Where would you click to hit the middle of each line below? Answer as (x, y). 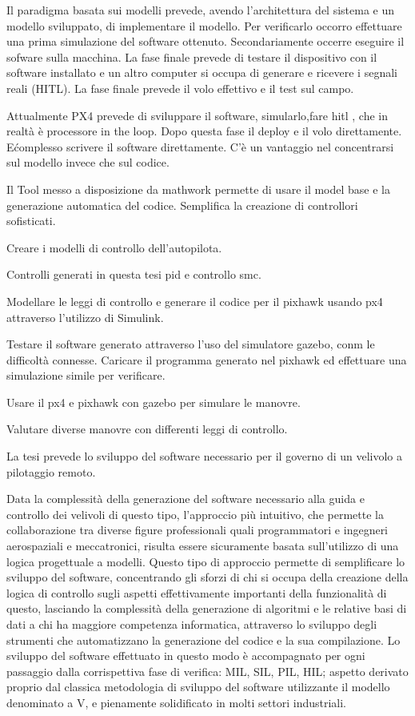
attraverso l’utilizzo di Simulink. (85, 317)
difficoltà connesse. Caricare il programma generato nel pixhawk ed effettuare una (207, 359)
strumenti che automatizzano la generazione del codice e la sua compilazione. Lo (204, 640)
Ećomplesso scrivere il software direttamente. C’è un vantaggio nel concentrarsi (200, 146)
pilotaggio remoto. (51, 471)
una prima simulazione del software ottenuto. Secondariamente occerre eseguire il (206, 41)
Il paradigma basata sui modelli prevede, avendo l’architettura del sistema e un (201, 10)
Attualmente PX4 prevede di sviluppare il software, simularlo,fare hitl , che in (198, 115)
